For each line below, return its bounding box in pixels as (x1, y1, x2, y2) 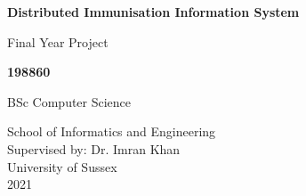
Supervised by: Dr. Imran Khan (7, 139, 181, 158)
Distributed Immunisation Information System (7, 3, 300, 20)
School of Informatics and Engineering (7, 122, 216, 141)
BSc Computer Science (7, 92, 132, 110)
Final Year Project (7, 32, 109, 51)
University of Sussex (7, 157, 117, 176)
